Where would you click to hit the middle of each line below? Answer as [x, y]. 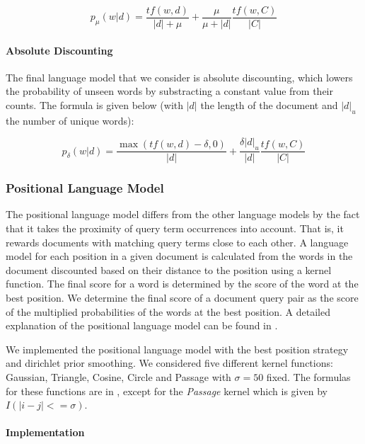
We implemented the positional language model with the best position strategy [177, 349]
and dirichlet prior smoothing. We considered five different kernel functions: [169, 363]
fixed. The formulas [308, 377]
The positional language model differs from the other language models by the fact [183, 214]
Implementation [45, 432]
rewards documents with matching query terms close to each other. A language [177, 242]
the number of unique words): [70, 120]
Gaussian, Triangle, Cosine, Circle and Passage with [118, 377]
